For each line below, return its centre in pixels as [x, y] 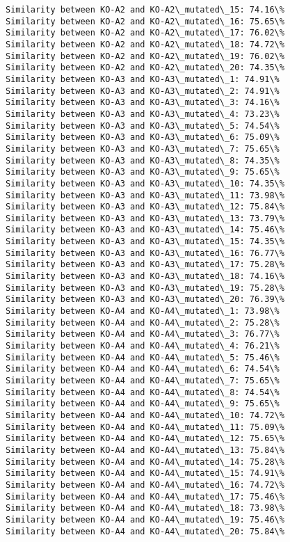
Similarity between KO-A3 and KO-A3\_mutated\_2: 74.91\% [143, 91]
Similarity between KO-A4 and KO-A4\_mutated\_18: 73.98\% [145, 508]
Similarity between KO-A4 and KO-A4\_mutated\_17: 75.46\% [145, 496]
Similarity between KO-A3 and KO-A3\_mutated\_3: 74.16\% [143, 103]
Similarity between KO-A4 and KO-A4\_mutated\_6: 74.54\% [143, 369]
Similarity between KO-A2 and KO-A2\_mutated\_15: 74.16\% [145, 10]
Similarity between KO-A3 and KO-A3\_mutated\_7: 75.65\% [143, 149]
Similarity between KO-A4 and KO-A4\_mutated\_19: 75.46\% [145, 519]
